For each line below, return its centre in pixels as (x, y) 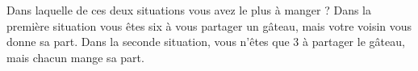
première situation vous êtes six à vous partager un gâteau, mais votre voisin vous (209, 25)
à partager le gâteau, (354, 42)
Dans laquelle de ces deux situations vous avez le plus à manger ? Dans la (189, 10)
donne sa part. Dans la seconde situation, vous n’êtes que (148, 42)
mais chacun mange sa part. (75, 57)
